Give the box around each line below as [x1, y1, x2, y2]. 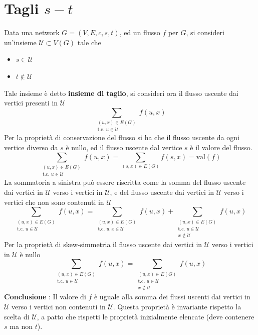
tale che [77, 37, 101, 47]
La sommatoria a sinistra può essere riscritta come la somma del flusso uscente [4, 177, 246, 187]
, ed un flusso [119, 27, 160, 38]
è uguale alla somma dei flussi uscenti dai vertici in [94, 291, 250, 302]
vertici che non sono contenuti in [4, 196, 104, 207]
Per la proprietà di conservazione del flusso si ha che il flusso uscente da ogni [4, 132, 239, 143]
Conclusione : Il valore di [4, 291, 86, 302]
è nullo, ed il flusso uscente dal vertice [66, 142, 182, 153]
